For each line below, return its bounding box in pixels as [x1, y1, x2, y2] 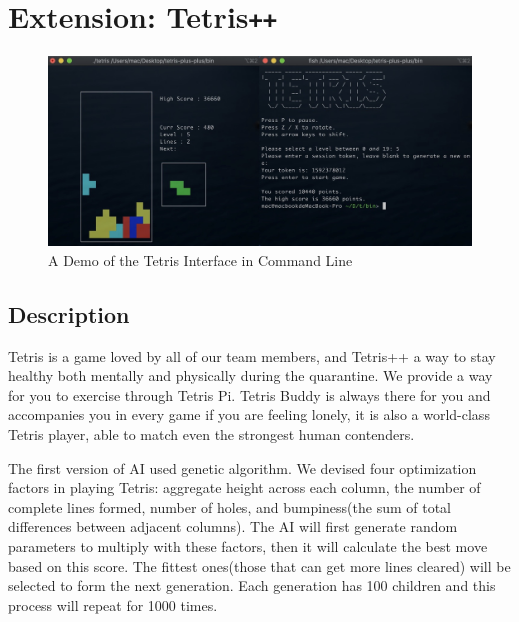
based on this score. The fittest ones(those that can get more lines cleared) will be [8, 555, 511, 576]
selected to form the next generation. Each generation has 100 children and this [8, 575, 496, 596]
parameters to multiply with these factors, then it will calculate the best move [8, 536, 488, 557]
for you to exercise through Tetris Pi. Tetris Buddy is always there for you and [8, 384, 491, 405]
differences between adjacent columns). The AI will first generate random [8, 516, 458, 537]
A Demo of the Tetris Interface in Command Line [48, 249, 353, 270]
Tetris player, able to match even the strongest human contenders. [8, 424, 415, 445]
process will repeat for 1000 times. [8, 594, 218, 615]
